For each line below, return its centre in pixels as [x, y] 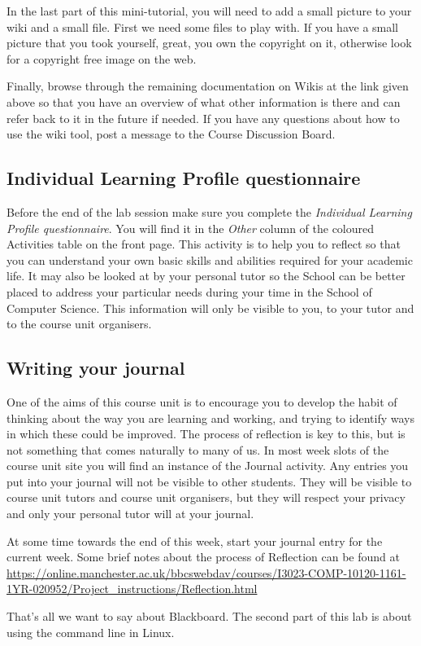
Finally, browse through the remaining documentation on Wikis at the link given [208, 86]
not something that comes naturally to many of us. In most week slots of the [198, 449]
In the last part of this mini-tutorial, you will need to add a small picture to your [209, 11]
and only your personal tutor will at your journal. [130, 514]
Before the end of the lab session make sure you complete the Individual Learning [209, 211]
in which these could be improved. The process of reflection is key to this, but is [206, 434]
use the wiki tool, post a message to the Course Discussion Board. [171, 134]
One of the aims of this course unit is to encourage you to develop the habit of [202, 401]
